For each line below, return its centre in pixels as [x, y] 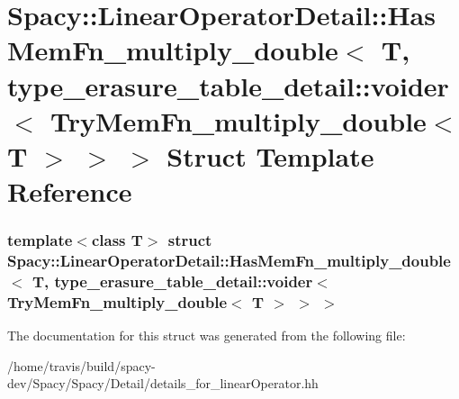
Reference [70, 191]
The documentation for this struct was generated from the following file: [207, 336]
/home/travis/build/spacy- [81, 365]
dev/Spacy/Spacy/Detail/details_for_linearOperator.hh [163, 383]
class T [117, 240]
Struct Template [270, 155]
